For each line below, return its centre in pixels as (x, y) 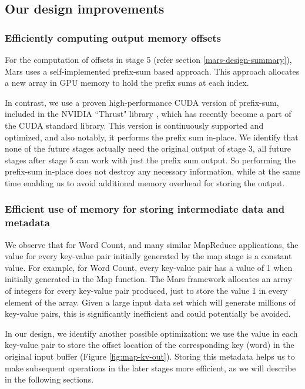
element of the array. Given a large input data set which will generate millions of (150, 302)
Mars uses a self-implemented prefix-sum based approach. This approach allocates (152, 71)
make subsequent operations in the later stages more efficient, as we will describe (150, 368)
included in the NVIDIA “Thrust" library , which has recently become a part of (148, 114)
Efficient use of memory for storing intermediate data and (145, 209)
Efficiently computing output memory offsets (113, 37)
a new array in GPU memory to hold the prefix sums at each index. (127, 83)
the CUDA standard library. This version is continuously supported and (134, 125)
